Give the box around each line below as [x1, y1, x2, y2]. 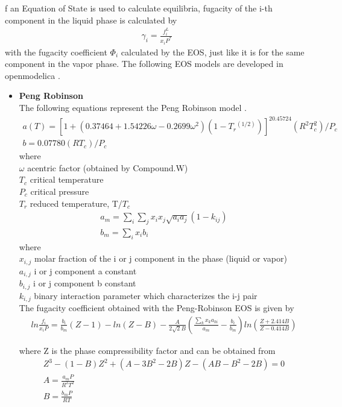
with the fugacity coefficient [5, 45, 107, 58]
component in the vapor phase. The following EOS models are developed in [5, 57, 283, 70]
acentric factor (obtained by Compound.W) [27, 161, 188, 174]
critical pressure [30, 185, 89, 197]
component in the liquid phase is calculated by [5, 13, 177, 26]
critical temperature [30, 173, 104, 186]
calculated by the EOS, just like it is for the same [121, 45, 305, 58]
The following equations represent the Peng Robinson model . [19, 101, 247, 113]
